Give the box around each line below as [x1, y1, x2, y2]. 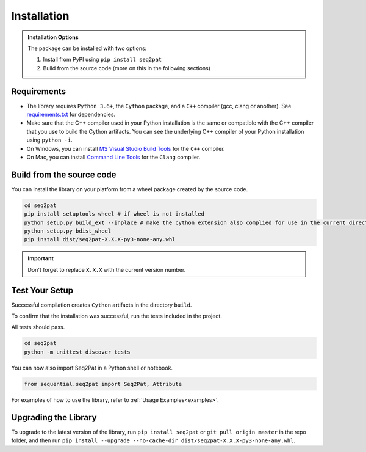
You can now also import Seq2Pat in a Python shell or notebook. [11, 364, 173, 371]
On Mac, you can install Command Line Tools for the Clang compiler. [26, 153, 201, 161]
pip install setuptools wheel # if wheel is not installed [24, 211, 204, 217]
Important [27, 255, 54, 262]
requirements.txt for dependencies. [26, 111, 116, 118]
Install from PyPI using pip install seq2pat [43, 56, 162, 64]
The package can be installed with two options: [27, 45, 147, 52]
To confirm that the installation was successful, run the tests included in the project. [11, 312, 223, 320]
